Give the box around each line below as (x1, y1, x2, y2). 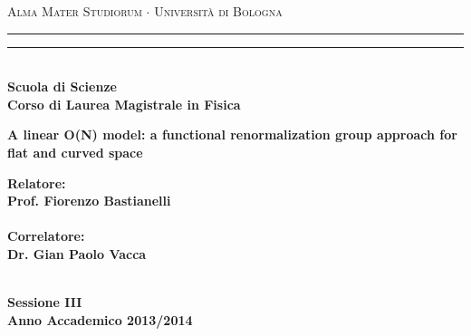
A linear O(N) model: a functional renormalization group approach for (7, 125, 457, 144)
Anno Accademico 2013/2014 (7, 310, 193, 329)
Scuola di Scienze (7, 77, 117, 96)
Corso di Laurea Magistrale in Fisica (7, 94, 241, 113)
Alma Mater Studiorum (7, 2, 142, 20)
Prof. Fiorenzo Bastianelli (7, 191, 171, 210)
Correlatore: (7, 226, 85, 245)
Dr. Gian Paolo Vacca (7, 244, 147, 263)
